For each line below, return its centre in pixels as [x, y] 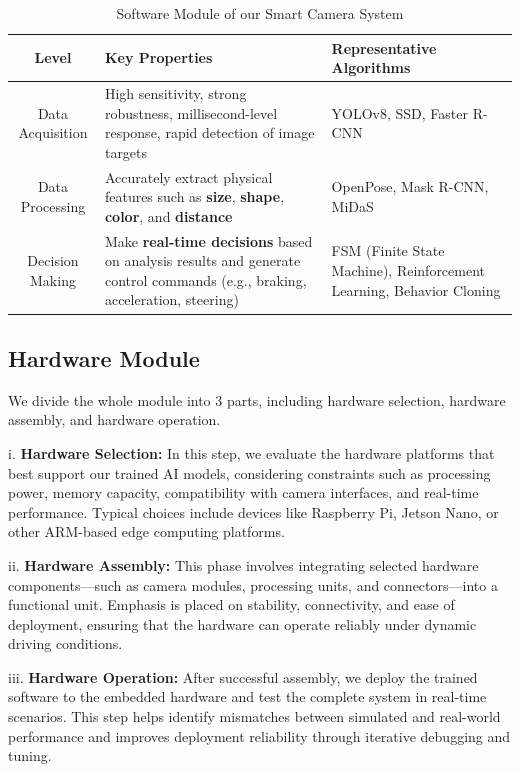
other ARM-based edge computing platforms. [146, 531]
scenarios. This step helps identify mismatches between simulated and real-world [254, 716]
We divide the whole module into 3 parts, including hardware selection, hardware [257, 399]
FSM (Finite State [388, 250]
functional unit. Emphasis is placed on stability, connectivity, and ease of [231, 604]
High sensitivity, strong [175, 93]
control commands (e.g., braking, [205, 279]
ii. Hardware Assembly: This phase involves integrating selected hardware [243, 564]
